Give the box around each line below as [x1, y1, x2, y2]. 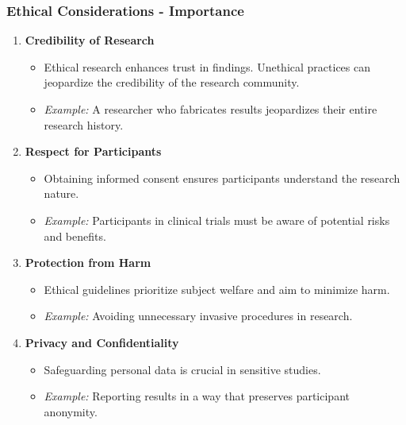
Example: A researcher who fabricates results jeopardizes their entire [44, 101, 377, 117]
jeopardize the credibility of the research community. [44, 74, 300, 91]
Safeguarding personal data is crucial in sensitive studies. [44, 361, 321, 377]
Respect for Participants [25, 143, 162, 160]
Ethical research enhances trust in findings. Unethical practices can [44, 58, 370, 75]
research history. [44, 116, 124, 133]
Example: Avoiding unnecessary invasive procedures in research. [44, 307, 353, 324]
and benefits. [44, 227, 106, 244]
